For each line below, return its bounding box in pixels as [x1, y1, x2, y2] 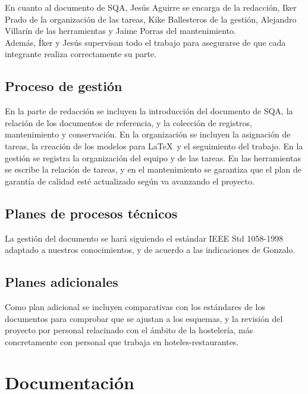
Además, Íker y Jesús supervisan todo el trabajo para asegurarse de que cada [5, 36, 286, 48]
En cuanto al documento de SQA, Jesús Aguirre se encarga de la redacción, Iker [5, 1, 297, 13]
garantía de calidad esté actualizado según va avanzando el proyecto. [5, 174, 254, 187]
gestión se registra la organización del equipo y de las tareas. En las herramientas [5, 151, 301, 164]
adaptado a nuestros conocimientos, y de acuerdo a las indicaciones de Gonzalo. [5, 243, 296, 256]
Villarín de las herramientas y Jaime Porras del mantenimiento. [5, 24, 236, 37]
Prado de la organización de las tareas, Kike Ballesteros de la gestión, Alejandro [5, 12, 297, 25]
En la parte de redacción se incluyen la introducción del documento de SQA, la [5, 105, 293, 117]
